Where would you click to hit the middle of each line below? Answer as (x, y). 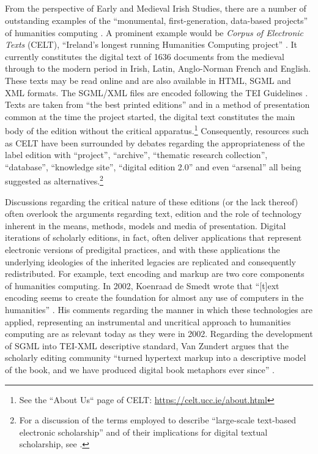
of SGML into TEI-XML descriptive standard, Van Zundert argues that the (147, 345)
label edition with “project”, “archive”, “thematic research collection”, (136, 155)
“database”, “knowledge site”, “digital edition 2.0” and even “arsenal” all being (153, 166)
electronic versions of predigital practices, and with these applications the (142, 249)
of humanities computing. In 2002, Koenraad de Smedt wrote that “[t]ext (142, 285)
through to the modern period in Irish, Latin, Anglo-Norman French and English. (158, 68)
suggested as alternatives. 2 (54, 180)
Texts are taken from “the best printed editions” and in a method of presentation (157, 104)
